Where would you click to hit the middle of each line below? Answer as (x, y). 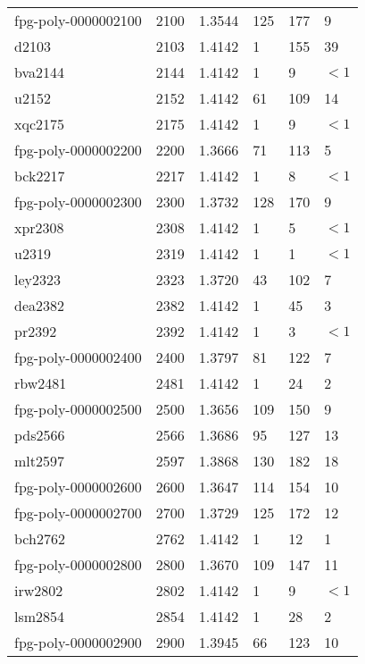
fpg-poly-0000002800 (78, 564)
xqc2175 (40, 124)
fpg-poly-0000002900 (78, 642)
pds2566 (40, 435)
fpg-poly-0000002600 (78, 487)
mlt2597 (40, 461)
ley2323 (38, 279)
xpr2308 (39, 227)
